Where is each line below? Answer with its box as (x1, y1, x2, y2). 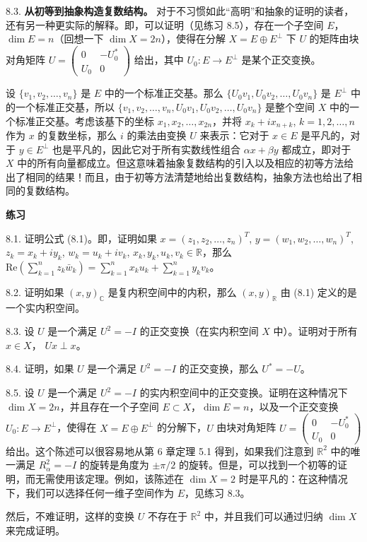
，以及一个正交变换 (249, 399, 339, 413)
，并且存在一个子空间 (59, 399, 159, 413)
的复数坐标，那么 (37, 127, 117, 142)
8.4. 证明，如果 (6, 361, 74, 376)
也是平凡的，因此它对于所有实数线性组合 (52, 141, 241, 156)
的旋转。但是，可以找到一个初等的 (178, 457, 337, 472)
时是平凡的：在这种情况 (238, 471, 348, 485)
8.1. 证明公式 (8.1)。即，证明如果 (6, 230, 157, 245)
